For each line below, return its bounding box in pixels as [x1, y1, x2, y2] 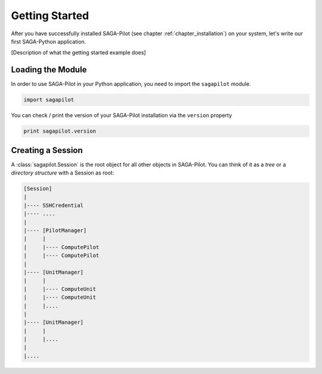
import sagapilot [23, 96, 75, 103]
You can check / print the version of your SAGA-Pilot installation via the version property [11, 112, 233, 119]
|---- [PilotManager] [23, 227, 87, 234]
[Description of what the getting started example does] [11, 49, 146, 56]
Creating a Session [11, 145, 83, 155]
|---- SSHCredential [23, 202, 83, 209]
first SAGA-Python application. [11, 38, 86, 45]
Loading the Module [11, 65, 87, 75]
